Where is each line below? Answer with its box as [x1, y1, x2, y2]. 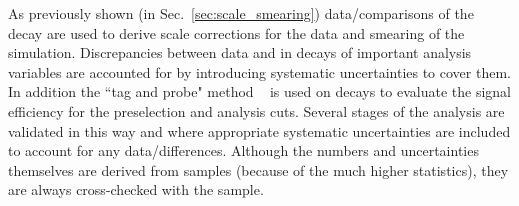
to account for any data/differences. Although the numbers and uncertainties [8, 140, 479, 161]
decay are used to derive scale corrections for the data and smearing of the [8, 22, 465, 43]
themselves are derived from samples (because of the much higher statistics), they [8, 159, 509, 180]
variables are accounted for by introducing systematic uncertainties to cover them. [8, 61, 511, 82]
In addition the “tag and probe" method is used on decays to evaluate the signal [8, 81, 511, 102]
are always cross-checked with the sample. [8, 179, 264, 200]
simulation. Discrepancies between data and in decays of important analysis [8, 42, 472, 63]
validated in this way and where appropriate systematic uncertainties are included [8, 120, 511, 141]
